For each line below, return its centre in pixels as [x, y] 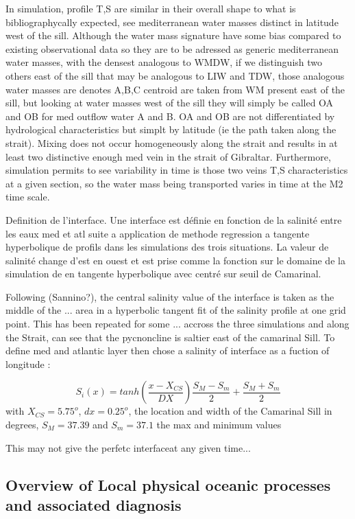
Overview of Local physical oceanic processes [168, 484]
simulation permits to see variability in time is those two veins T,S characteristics [177, 170]
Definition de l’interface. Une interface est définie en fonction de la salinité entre [174, 219]
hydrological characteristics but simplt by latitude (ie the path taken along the [171, 129]
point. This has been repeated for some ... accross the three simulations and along [177, 324]
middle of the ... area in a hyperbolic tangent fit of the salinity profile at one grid [176, 310]
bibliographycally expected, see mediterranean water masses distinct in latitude [172, 22]
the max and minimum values [219, 425]
